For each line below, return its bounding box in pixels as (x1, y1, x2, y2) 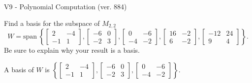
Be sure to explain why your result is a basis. (4, 45, 140, 55)
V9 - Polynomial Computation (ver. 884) (4, 1, 127, 11)
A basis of (4, 64, 34, 74)
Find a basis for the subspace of (4, 18, 100, 28)
